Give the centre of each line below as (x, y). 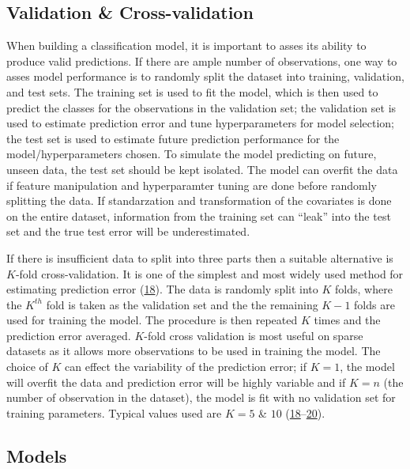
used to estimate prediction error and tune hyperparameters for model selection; (201, 123)
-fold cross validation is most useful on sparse (254, 335)
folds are (374, 304)
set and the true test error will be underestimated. (128, 231)
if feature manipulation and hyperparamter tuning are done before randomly (192, 185)
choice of (27, 367)
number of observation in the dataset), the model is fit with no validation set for (201, 397)
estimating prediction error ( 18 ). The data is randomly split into (162, 289)
